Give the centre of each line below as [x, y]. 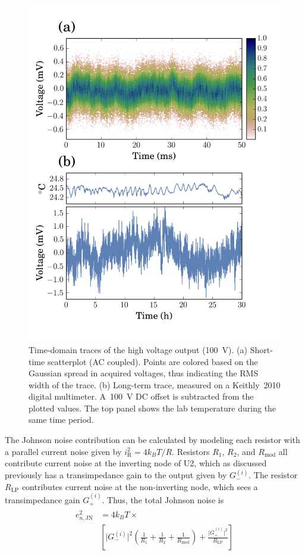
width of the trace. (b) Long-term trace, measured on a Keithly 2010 [155, 384]
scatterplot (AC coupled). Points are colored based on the [152, 361]
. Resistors [191, 451]
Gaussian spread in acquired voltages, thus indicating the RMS [144, 373]
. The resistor [273, 475]
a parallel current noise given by [63, 451]
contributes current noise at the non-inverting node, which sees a [140, 486]
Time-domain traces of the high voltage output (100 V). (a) [138, 349]
